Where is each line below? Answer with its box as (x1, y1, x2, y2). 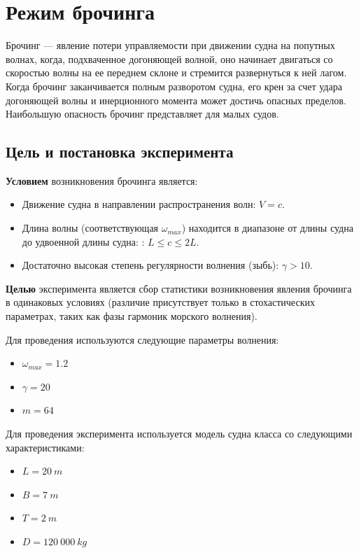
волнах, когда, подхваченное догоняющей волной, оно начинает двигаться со (6, 51, 333, 66)
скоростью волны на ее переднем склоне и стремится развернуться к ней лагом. (6, 65, 347, 80)
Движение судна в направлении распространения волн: (22, 197, 256, 211)
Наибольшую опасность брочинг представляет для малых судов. (6, 106, 279, 121)
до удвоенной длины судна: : (22, 234, 145, 248)
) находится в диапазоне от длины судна (181, 220, 353, 235)
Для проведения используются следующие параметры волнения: (6, 332, 279, 346)
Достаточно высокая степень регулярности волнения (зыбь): (22, 258, 279, 272)
